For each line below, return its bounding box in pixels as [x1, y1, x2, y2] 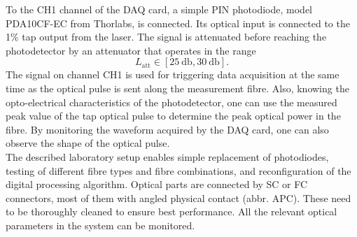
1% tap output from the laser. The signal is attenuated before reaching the [6, 29, 327, 44]
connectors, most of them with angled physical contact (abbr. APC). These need [6, 190, 351, 205]
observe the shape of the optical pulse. [6, 136, 170, 150]
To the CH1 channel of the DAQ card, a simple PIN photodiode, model [6, 2, 313, 16]
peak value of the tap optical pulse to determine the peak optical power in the [6, 108, 341, 123]
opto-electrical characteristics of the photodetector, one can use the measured [6, 94, 337, 109]
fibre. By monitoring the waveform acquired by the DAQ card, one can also [6, 122, 329, 136]
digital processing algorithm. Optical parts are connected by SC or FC [6, 177, 308, 192]
